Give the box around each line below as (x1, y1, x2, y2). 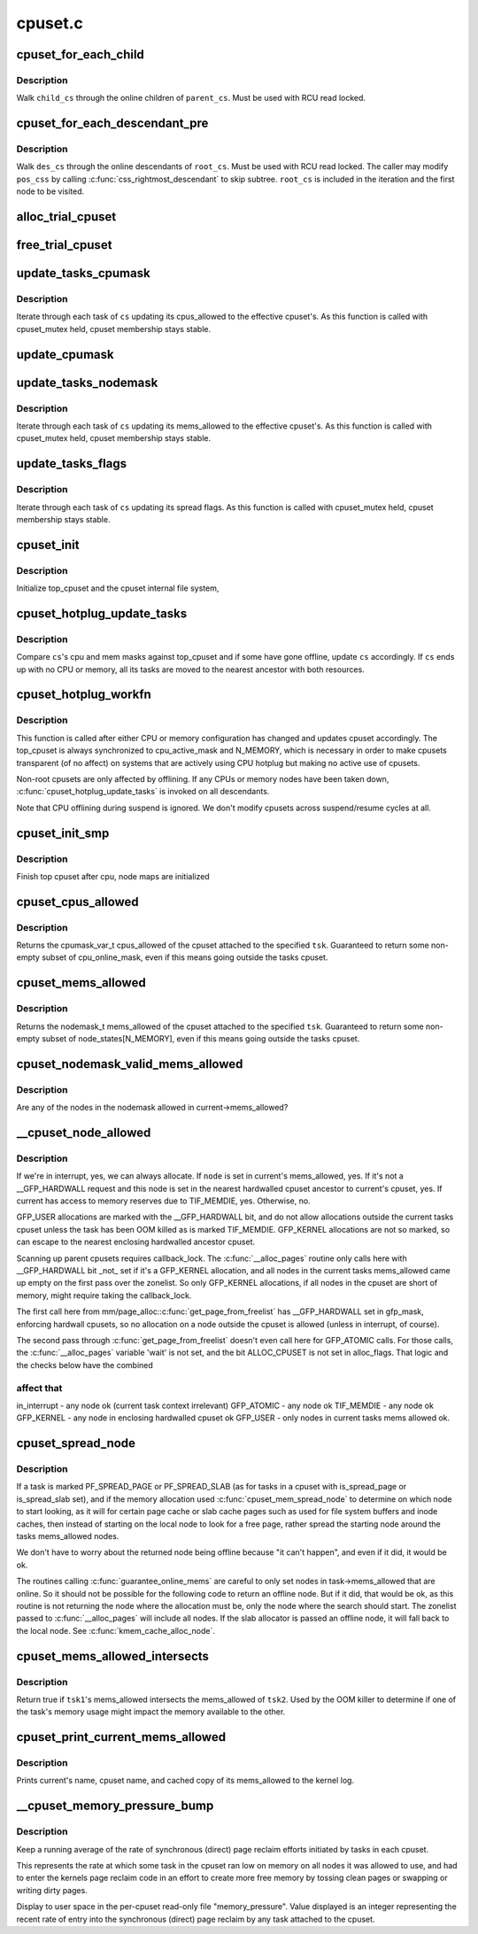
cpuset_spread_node (16, 1435, 136, 1451)
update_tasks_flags (16, 456, 127, 471)
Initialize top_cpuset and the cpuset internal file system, (16, 583, 220, 593)
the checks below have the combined (16, 1359, 154, 1370)
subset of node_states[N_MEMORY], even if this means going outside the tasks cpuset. (41, 1033, 360, 1044)
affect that (16, 1381, 63, 1394)
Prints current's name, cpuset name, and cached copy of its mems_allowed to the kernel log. (16, 1775, 354, 1786)
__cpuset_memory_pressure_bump (16, 1799, 214, 1814)
